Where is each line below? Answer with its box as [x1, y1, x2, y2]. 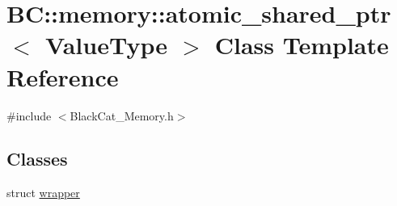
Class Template [214, 28, 389, 61]
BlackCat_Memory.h [70, 107, 174, 124]
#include [6, 107, 52, 124]
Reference [6, 60, 119, 93]
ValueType [45, 28, 167, 61]
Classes [6, 146, 68, 171]
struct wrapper [6, 184, 80, 201]
